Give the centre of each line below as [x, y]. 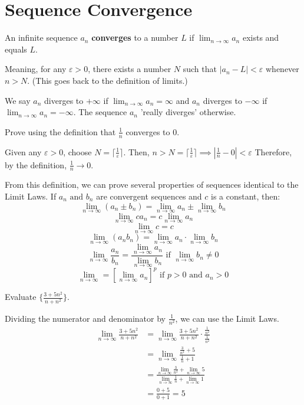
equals [16, 49]
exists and [261, 37]
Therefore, [273, 151]
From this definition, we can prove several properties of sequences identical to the [152, 184]
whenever [282, 69]
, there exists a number [130, 69]
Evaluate [21, 297]
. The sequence [100, 112]
